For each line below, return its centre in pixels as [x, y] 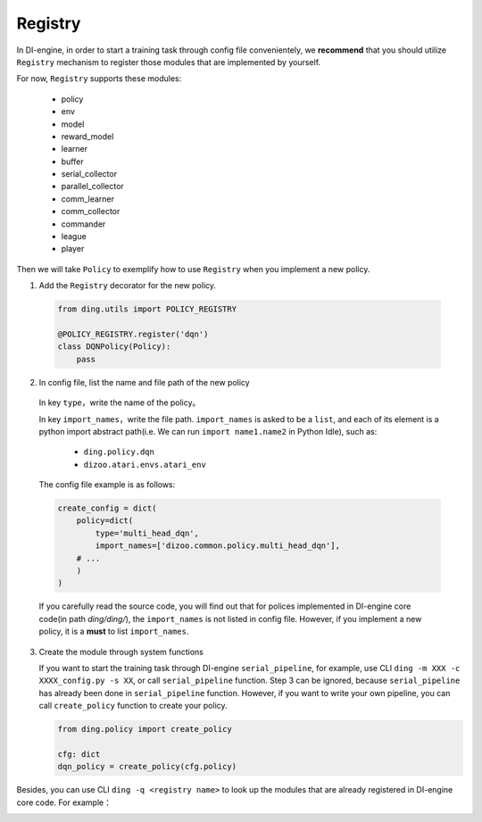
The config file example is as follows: [107, 485]
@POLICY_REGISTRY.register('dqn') [133, 334]
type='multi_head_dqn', [147, 533]
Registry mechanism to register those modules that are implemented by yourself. [169, 62]
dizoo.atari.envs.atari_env [145, 465]
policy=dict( [105, 521]
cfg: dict [79, 754]
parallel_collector [92, 187]
